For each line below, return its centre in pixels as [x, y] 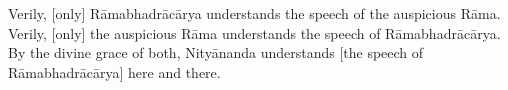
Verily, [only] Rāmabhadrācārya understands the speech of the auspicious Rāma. [254, 13]
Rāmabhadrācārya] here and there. [114, 71]
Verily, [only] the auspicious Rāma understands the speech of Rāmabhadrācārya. [254, 32]
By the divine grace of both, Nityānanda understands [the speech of [216, 52]
